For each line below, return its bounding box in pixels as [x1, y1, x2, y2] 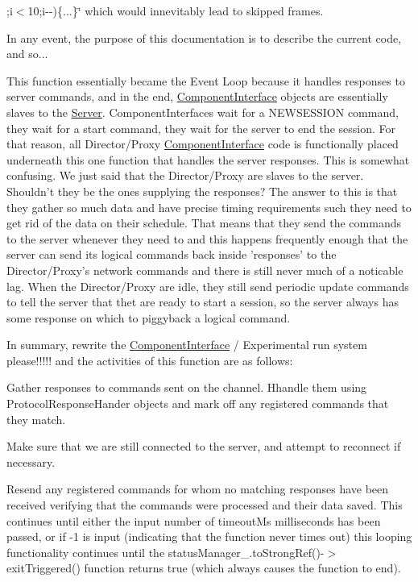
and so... [6, 45, 48, 62]
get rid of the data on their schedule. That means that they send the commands [6, 214, 401, 231]
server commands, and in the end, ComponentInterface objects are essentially [6, 88, 388, 105]
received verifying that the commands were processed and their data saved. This [6, 497, 403, 513]
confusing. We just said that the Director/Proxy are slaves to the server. [6, 167, 364, 184]
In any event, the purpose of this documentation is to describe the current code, [6, 29, 402, 46]
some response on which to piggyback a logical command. [6, 309, 291, 326]
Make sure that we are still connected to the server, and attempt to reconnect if [6, 438, 401, 455]
